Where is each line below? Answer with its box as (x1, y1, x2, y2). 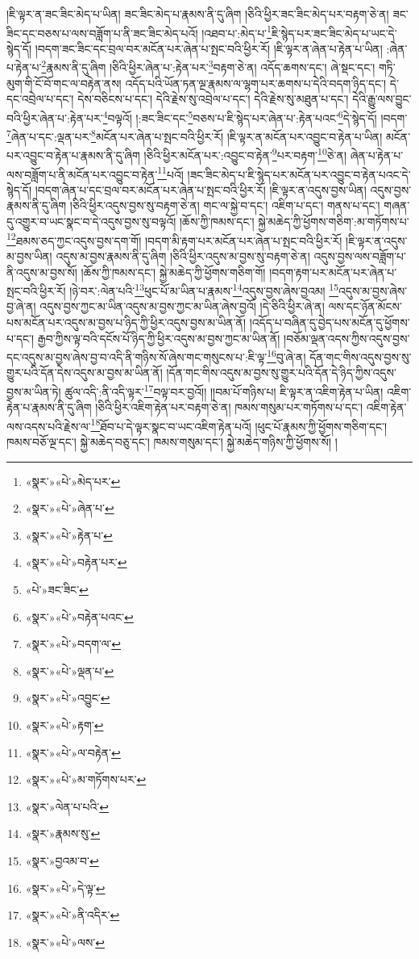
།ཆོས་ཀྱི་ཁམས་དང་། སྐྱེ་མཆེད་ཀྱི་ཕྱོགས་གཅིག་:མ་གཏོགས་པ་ (180, 213, 409, 230)
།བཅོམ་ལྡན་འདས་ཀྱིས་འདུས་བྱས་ (284, 329, 410, 346)
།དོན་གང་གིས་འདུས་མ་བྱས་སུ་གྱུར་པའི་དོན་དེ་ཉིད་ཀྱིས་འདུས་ (166, 364, 396, 381)
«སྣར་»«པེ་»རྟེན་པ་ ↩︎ (25, 526, 113, 543)
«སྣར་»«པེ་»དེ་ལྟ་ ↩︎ (25, 879, 106, 896)
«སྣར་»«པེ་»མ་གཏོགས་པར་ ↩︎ (25, 771, 147, 788)
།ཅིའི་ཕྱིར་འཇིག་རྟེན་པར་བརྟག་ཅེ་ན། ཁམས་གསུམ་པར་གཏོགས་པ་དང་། (95, 399, 363, 416)
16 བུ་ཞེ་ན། (267, 346, 306, 365)
